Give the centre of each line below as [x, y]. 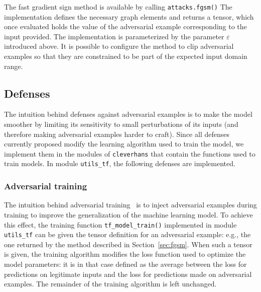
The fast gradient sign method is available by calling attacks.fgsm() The [118, 7]
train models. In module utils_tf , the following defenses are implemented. [120, 163]
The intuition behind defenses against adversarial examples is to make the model [128, 114]
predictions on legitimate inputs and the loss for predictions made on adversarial [128, 274]
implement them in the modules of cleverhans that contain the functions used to [130, 153]
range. [14, 66]
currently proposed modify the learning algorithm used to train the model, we [124, 144]
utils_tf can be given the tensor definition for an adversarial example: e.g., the [127, 234]
